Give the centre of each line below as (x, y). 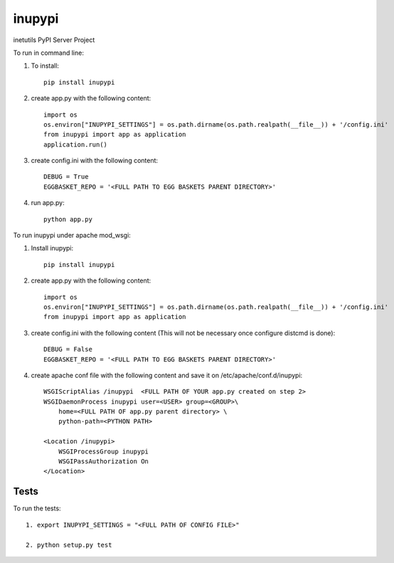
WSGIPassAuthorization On (103, 462)
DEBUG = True (66, 177)
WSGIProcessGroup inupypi (103, 451)
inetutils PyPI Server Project (54, 40)
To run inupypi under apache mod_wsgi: (72, 236)
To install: (45, 66)
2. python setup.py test (69, 545)
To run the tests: (37, 508)
